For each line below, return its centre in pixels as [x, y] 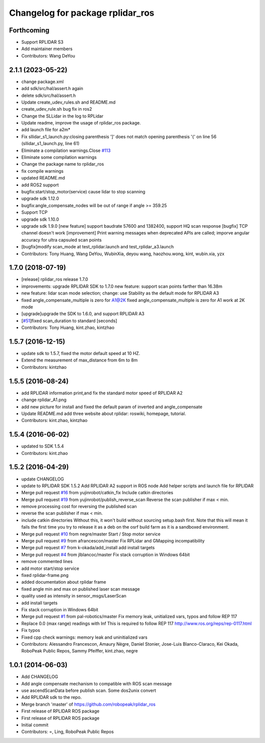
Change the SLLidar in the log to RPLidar [62, 116]
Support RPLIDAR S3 [42, 42]
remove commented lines [47, 562]
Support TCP [34, 212]
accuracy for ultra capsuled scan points [62, 240]
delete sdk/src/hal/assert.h [49, 95]
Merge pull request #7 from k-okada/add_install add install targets [88, 548]
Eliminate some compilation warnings [59, 157]
